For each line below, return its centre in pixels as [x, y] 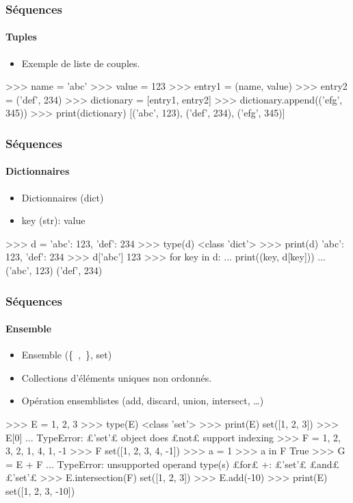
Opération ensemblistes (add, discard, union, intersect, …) [143, 401]
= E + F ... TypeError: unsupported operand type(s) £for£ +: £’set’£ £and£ [173, 464]
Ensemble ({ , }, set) [67, 355]
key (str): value [53, 220]
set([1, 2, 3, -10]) [40, 491]
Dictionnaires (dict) [63, 197]
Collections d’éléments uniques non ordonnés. [117, 377]
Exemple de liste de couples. [81, 63]
